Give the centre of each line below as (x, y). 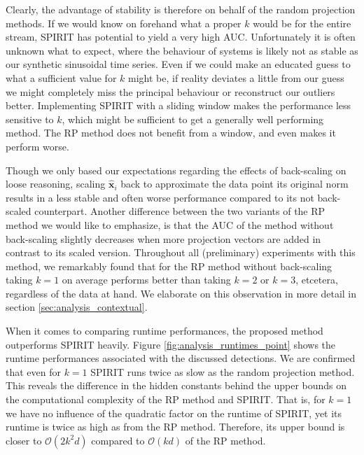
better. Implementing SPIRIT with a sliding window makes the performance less (178, 105)
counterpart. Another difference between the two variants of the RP (180, 211)
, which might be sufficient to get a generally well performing (193, 119)
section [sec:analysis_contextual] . (77, 307)
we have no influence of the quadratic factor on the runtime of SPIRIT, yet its (174, 413)
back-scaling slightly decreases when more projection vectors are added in (163, 238)
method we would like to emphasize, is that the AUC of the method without (170, 224)
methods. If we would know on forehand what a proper (124, 23)
